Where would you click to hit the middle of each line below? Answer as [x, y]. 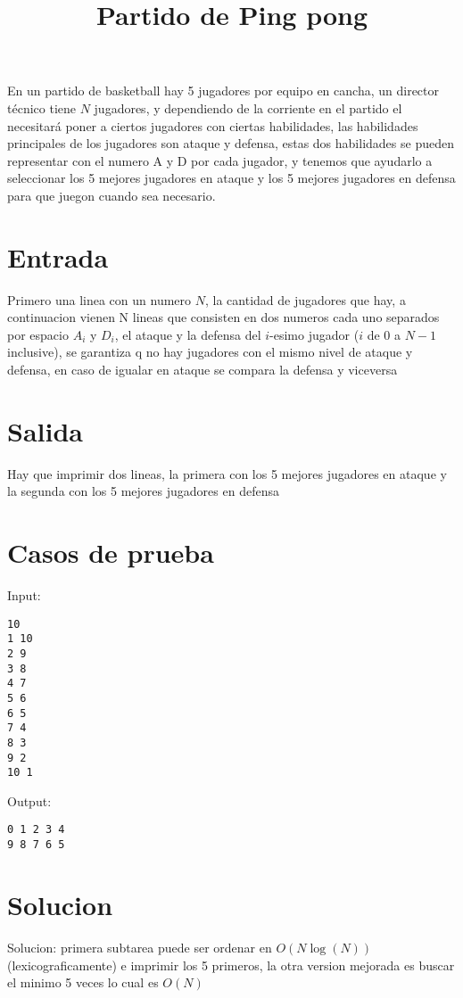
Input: [24, 595]
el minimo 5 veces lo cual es [83, 982]
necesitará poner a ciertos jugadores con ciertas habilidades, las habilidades [213, 125]
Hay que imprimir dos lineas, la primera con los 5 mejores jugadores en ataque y [227, 473]
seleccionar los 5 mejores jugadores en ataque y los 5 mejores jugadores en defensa [231, 178]
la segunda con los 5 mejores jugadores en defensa [143, 491]
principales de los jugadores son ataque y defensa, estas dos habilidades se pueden [231, 143]
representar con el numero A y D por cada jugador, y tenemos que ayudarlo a [220, 160]
